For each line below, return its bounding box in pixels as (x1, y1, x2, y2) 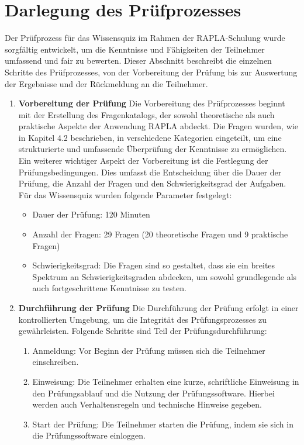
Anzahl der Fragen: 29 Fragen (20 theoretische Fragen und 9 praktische (32, 228, 288, 240)
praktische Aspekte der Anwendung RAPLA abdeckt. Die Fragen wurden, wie (18, 120, 298, 132)
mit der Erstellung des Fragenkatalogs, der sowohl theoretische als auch (18, 108, 275, 120)
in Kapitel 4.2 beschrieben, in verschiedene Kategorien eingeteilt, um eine (18, 131, 282, 143)
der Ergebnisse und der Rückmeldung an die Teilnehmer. (5, 77, 208, 89)
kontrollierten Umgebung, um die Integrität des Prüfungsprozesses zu (18, 313, 267, 325)
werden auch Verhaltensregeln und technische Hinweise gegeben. (32, 398, 262, 410)
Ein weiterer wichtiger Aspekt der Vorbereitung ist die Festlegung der (18, 154, 268, 167)
